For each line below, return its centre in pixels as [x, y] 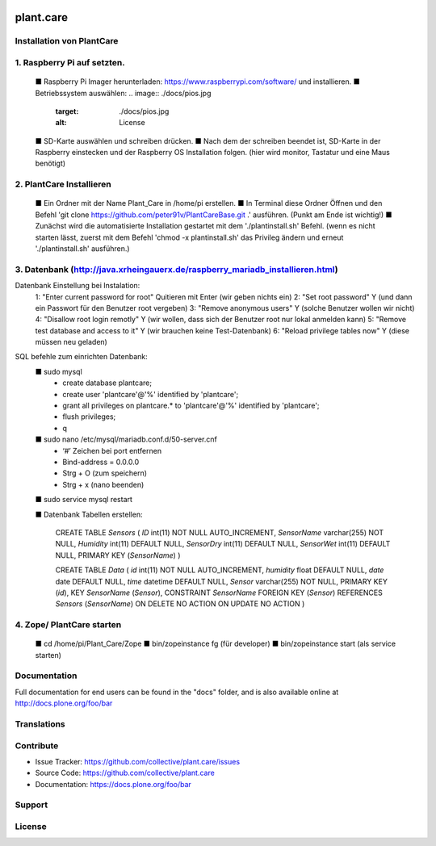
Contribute [37, 745]
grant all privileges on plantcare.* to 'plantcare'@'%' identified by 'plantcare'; [191, 406]
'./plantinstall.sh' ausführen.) [82, 249]
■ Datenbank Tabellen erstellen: [89, 514]
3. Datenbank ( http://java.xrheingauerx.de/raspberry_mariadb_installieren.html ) [176, 269]
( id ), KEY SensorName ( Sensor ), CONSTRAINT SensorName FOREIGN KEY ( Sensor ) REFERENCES [219, 593]
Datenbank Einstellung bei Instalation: [78, 286]
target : [67, 111]
